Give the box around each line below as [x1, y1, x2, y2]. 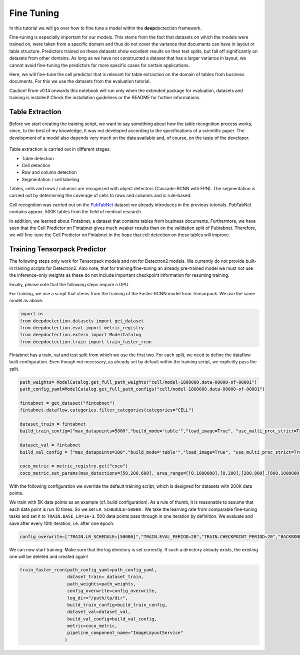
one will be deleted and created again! [9, 553, 88, 559]
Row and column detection [21, 169, 77, 175]
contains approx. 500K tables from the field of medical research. [9, 209, 142, 215]
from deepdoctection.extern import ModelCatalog [19, 332, 141, 338]
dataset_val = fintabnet [19, 442, 81, 448]
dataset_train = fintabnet [19, 421, 86, 427]
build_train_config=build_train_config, [67, 602, 167, 607]
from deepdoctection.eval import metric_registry [19, 325, 144, 331]
